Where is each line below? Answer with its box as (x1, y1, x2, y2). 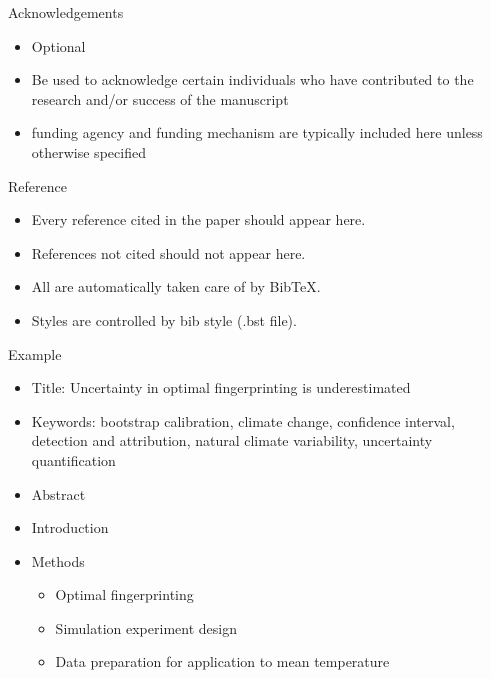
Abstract (31, 483, 86, 504)
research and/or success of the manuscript (31, 88, 289, 109)
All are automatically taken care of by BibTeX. (31, 276, 321, 297)
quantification (31, 449, 116, 470)
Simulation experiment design (55, 617, 237, 638)
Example (8, 343, 62, 364)
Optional (31, 35, 86, 56)
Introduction (31, 517, 109, 538)
